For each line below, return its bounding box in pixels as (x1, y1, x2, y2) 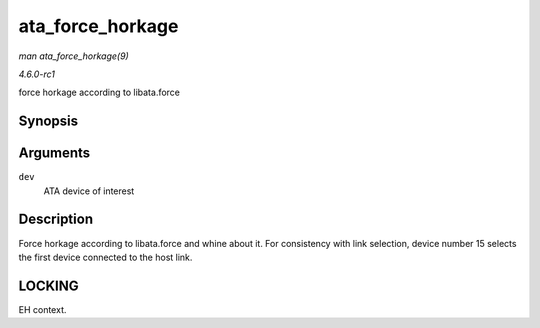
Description (18, 211, 94, 228)
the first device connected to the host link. (18, 251, 193, 263)
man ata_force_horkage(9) (18, 50, 129, 62)
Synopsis (18, 113, 79, 130)
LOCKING (18, 277, 79, 294)
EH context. (18, 303, 67, 315)
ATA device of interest (43, 185, 135, 197)
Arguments (18, 145, 91, 162)
